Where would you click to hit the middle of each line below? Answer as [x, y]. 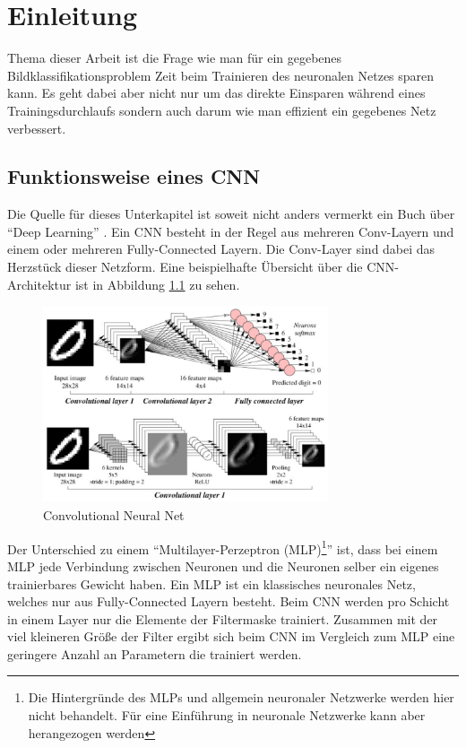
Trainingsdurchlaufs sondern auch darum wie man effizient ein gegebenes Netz [222, 110]
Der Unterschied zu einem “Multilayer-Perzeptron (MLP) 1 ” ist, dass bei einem [223, 547]
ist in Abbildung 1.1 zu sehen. [157, 284]
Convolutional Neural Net [114, 515]
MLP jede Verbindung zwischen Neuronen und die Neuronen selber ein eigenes [223, 565]
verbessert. [37, 128]
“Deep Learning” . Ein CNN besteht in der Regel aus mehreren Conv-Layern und [231, 231]
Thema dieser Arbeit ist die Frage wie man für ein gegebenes [175, 58]
